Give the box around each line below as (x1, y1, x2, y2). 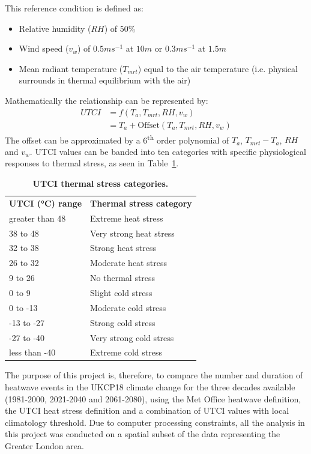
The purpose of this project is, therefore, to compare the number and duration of (5, 369, 303, 381)
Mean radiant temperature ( (19, 62, 123, 74)
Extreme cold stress (90, 346, 162, 359)
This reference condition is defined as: (5, 2, 143, 14)
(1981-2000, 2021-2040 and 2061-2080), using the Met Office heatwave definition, (5, 392, 301, 405)
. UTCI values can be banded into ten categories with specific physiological (29, 145, 306, 157)
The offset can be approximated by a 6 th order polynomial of (5, 132, 229, 146)
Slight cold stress (90, 286, 152, 298)
